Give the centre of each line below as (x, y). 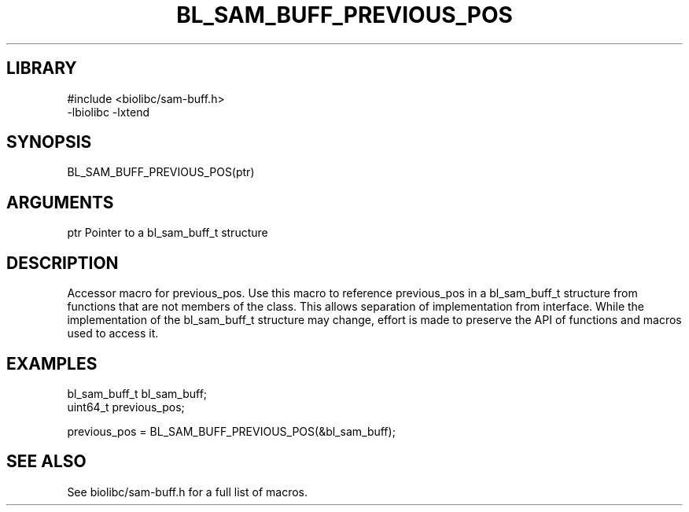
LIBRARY (42, 68)
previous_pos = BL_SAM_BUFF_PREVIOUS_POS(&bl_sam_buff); (231, 431)
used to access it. (113, 333)
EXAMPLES (52, 363)
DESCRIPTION (63, 263)
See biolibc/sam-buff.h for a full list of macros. (187, 492)
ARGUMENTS (60, 202)
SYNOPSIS (49, 142)
